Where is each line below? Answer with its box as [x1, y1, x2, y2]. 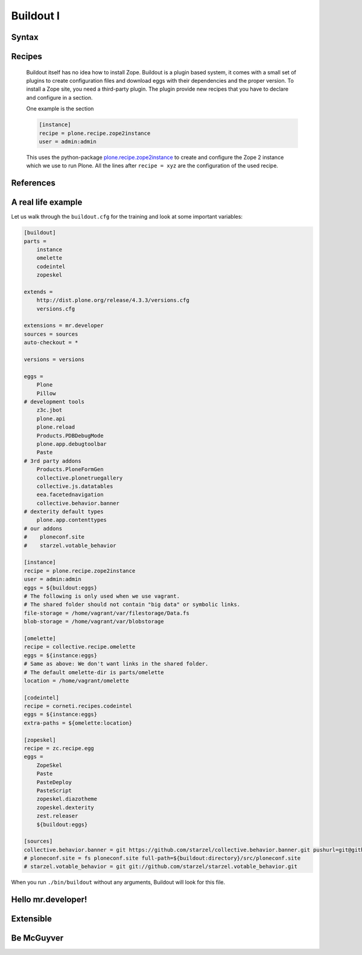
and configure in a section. [26, 94, 93, 101]
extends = [24, 288, 53, 295]
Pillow [36, 390, 56, 397]
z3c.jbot [36, 407, 63, 414]
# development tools [24, 399, 84, 405]
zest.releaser [36, 812, 78, 820]
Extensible [11, 914, 52, 924]
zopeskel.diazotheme [36, 796, 98, 803]
